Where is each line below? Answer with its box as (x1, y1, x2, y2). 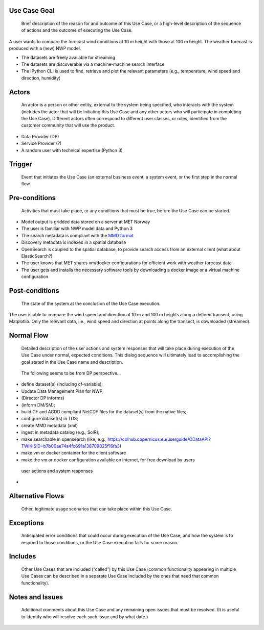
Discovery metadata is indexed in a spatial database (21, 239, 127, 245)
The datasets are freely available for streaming (21, 54, 115, 60)
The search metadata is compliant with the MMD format (21, 232, 134, 238)
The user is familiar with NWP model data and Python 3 (21, 226, 133, 231)
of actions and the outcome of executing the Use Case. (21, 27, 133, 33)
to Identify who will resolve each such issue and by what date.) (21, 613, 149, 620)
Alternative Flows (9, 492, 64, 500)
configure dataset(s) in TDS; (21, 416, 78, 422)
